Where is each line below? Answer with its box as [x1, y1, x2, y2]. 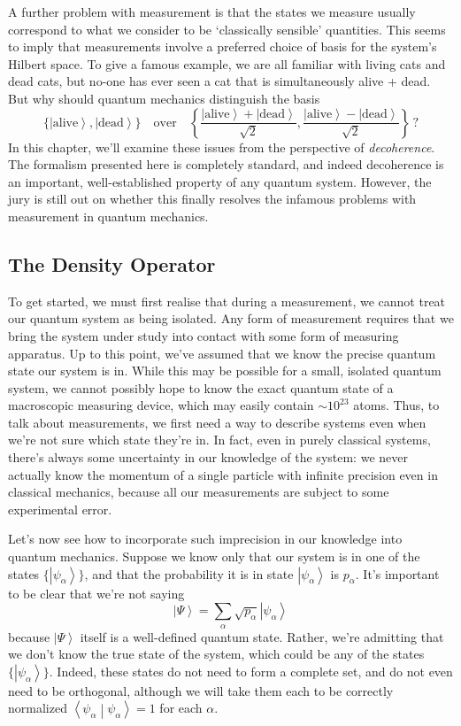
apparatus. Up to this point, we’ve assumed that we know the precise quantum [8, 344, 436, 362]
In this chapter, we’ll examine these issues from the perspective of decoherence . [8, 137, 435, 156]
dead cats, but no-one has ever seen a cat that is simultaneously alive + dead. [8, 72, 431, 90]
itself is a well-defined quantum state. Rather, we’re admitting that [80, 627, 444, 645]
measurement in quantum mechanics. [8, 206, 209, 225]
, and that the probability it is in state [84, 564, 294, 583]
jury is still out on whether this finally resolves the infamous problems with [8, 189, 417, 208]
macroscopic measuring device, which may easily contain [8, 396, 314, 414]
